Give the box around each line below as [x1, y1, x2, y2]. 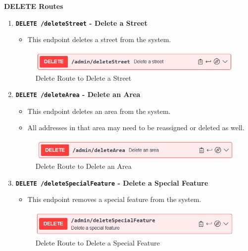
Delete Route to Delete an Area [35, 161, 132, 171]
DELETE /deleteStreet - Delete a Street [15, 17, 148, 28]
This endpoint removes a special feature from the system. [27, 194, 201, 204]
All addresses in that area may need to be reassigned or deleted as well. [27, 122, 245, 133]
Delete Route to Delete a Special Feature [35, 238, 160, 248]
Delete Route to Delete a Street [35, 72, 132, 83]
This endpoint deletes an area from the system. [27, 105, 171, 116]
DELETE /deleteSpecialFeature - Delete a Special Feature [15, 177, 208, 188]
